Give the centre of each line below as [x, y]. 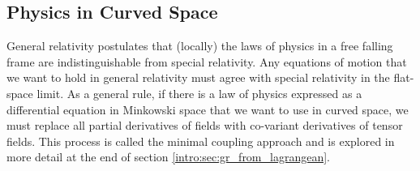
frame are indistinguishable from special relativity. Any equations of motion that [207, 61]
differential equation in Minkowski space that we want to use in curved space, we [208, 109]
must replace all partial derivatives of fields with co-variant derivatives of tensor [205, 125]
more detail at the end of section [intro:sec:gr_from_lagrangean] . [168, 157]
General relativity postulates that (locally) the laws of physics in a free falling [200, 46]
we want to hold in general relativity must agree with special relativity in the [198, 77]
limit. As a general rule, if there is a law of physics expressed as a [199, 93]
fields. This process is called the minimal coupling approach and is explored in [201, 141]
